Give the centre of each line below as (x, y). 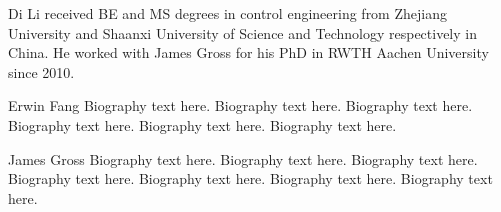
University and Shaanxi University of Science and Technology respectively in (242, 32)
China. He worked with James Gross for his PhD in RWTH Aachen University (248, 52)
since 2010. (41, 71)
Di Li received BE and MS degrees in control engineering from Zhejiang (227, 13)
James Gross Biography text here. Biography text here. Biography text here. (243, 158)
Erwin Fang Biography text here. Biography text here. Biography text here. (240, 105)
